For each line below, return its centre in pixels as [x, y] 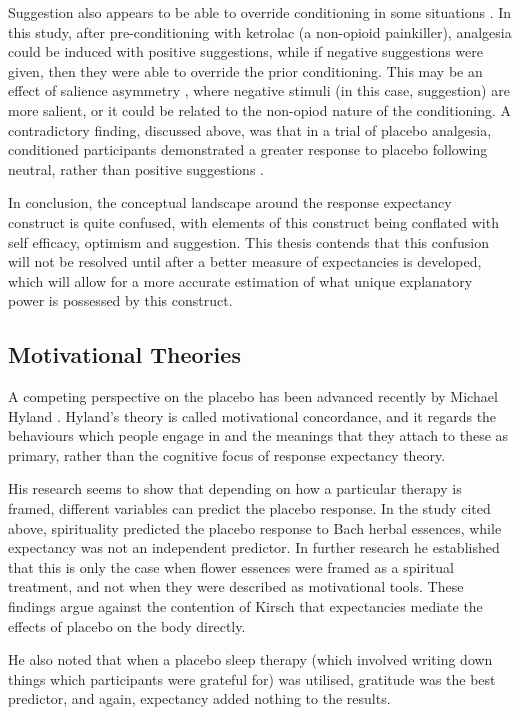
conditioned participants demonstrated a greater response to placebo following [248, 149]
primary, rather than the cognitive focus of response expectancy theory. [227, 454]
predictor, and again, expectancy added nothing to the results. [199, 698]
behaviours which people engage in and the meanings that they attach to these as [258, 435]
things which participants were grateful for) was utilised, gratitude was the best [252, 678]
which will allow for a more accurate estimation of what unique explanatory [240, 280]
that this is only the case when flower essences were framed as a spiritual [231, 566]
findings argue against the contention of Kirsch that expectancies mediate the [245, 606]
